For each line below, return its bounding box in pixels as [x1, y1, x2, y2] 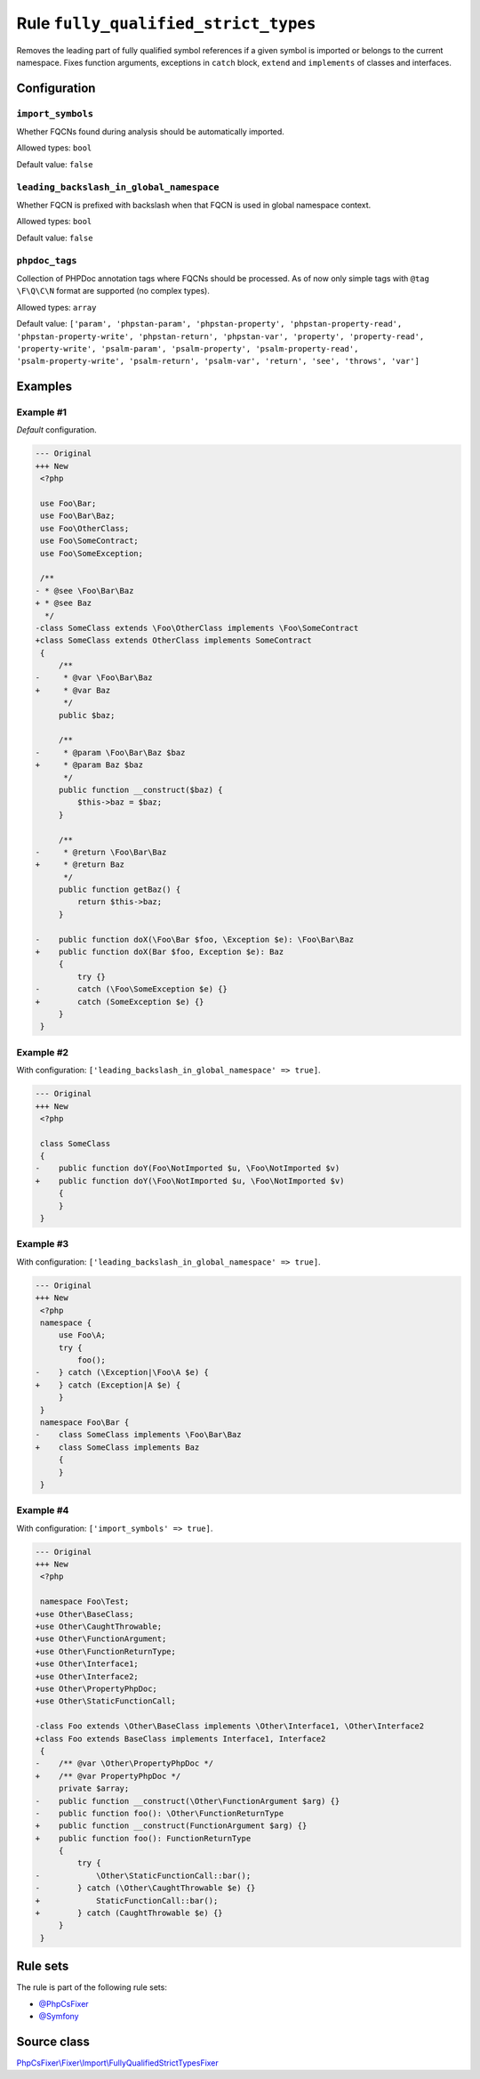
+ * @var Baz [35, 685, 111, 695]
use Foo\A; [58, 1331, 107, 1340]
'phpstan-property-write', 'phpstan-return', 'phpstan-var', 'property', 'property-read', [16, 331, 425, 342]
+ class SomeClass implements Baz [35, 1442, 200, 1452]
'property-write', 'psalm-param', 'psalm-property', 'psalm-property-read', [16, 344, 359, 353]
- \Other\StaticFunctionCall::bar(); [35, 1870, 252, 1881]
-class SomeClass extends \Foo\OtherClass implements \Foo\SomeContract [35, 623, 359, 633]
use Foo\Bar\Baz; [40, 511, 116, 521]
